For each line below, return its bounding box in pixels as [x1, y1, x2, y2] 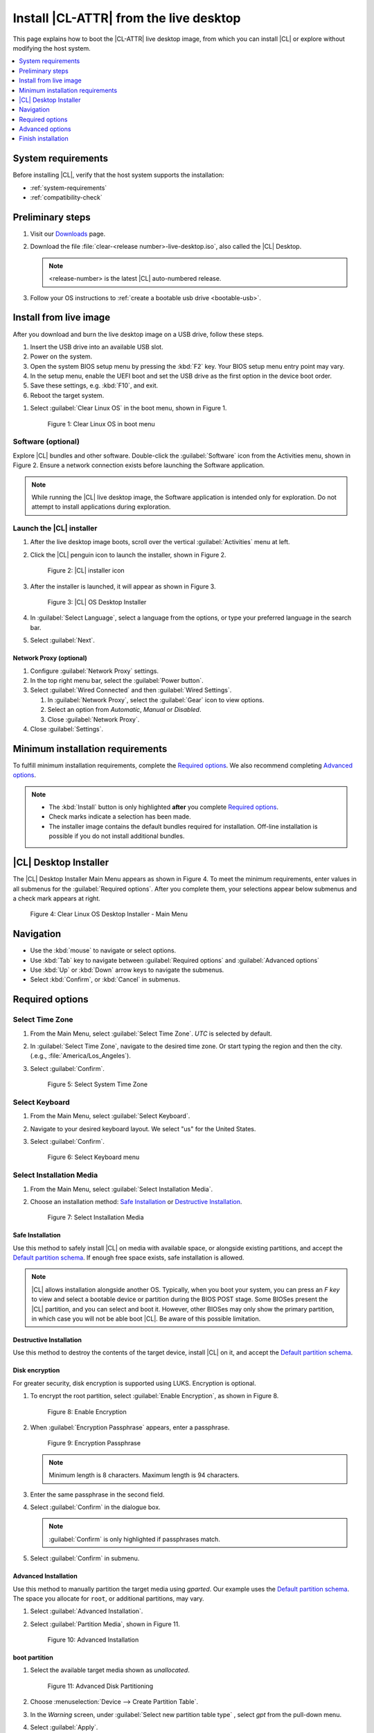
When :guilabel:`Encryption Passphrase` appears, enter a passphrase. [30, 1423, 230, 1431]
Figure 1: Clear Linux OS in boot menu [47, 419, 155, 428]
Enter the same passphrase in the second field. [30, 1490, 165, 1499]
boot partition [12, 1653, 53, 1662]
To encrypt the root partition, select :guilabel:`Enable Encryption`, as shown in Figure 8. [30, 1392, 279, 1400]
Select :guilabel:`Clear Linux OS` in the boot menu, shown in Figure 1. [30, 404, 227, 412]
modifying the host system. [12, 44, 91, 52]
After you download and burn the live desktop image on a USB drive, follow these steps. [12, 330, 265, 338]
